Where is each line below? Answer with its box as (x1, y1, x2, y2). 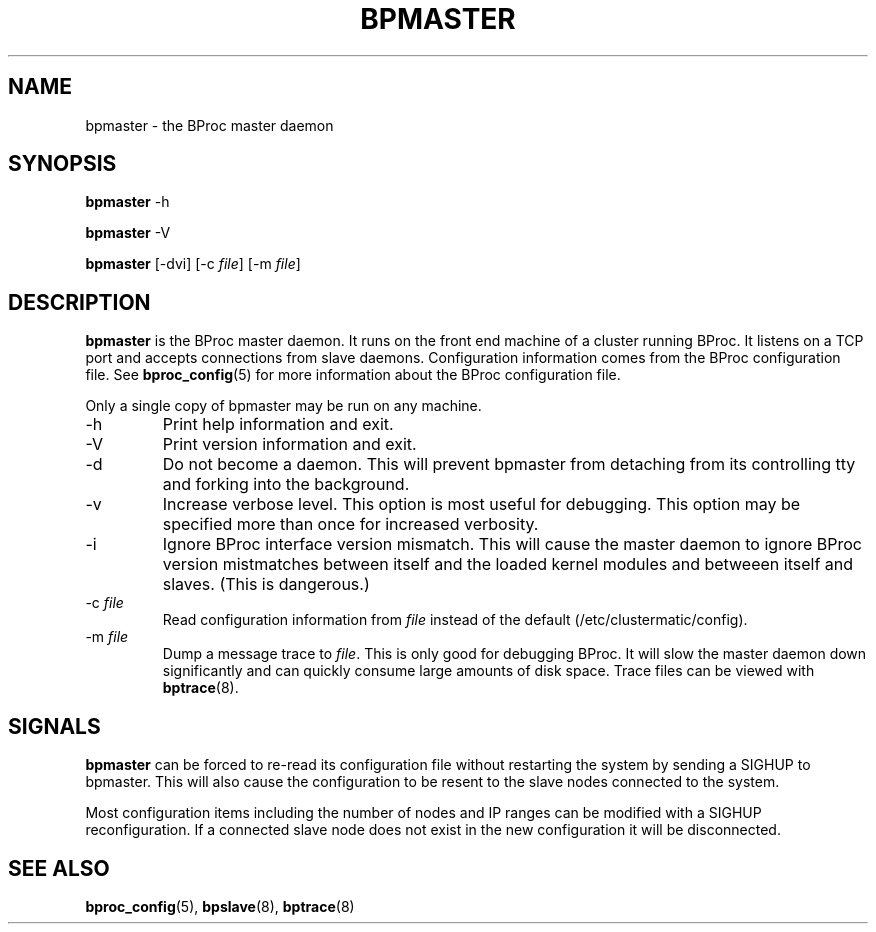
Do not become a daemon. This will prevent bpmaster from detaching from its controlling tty (162, 454, 856, 475)
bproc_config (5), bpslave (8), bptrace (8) (85, 897, 355, 915)
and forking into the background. (162, 474, 410, 495)
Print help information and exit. (162, 414, 394, 435)
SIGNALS (8, 713, 101, 739)
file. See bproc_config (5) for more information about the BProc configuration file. (85, 366, 621, 384)
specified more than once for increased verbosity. (162, 514, 539, 535)
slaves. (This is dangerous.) (162, 574, 370, 595)
